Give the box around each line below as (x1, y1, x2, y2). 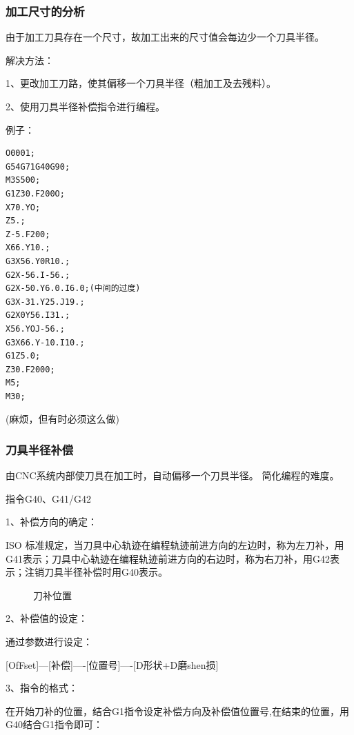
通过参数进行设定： (6, 634, 92, 649)
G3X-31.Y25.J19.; (6, 296, 85, 307)
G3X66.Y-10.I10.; (6, 337, 85, 348)
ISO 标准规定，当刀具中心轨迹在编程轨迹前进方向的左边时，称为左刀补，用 (6, 538, 344, 552)
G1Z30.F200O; (6, 188, 65, 199)
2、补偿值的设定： (6, 611, 88, 625)
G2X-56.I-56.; (6, 270, 70, 280)
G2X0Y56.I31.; (6, 310, 70, 321)
